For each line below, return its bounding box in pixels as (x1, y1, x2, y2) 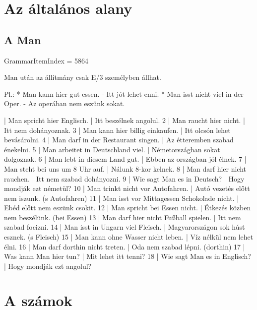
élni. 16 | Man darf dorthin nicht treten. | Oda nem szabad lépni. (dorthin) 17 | (4, 241, 245, 251)
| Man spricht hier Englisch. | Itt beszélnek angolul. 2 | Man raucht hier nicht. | (4, 115, 245, 125)
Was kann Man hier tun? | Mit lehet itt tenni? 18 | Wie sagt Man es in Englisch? (4, 251, 251, 261)
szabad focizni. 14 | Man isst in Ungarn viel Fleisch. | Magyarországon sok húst (4, 222, 245, 232)
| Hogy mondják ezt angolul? (4, 260, 92, 271)
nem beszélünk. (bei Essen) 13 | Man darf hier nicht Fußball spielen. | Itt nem (4, 212, 241, 222)
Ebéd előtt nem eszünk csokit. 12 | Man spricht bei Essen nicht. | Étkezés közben (4, 202, 251, 213)
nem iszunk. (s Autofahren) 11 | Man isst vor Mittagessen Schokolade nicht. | (4, 192, 239, 203)
